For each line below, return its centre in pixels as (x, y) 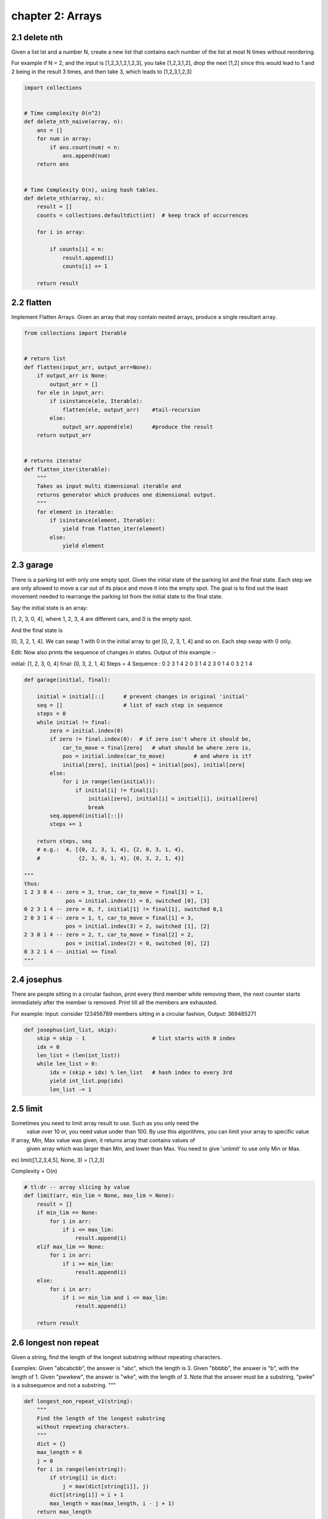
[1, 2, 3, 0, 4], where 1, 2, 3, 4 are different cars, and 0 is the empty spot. (102, 619)
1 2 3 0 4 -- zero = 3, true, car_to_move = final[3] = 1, (114, 892)
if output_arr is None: (72, 376)
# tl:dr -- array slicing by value (77, 1187)
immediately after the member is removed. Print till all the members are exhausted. (114, 1003)
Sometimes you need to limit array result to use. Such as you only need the (105, 1123)
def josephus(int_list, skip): (71, 1030)
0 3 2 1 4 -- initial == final (71, 952)
